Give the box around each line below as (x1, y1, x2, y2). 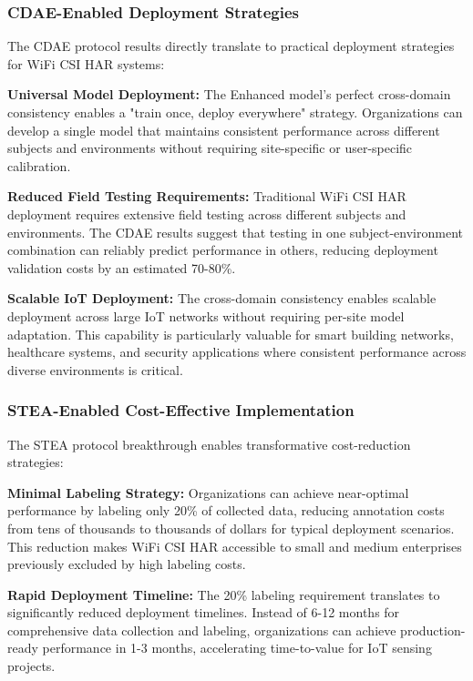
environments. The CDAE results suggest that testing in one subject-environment (7, 222, 463, 241)
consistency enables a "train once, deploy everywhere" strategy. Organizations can (7, 103, 463, 121)
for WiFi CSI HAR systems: (7, 54, 165, 73)
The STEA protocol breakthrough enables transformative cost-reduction (7, 434, 411, 453)
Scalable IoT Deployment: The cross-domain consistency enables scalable (7, 289, 437, 308)
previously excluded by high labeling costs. (7, 554, 246, 574)
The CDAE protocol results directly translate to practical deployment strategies (7, 36, 455, 56)
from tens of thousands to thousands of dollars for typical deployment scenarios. (7, 518, 455, 537)
